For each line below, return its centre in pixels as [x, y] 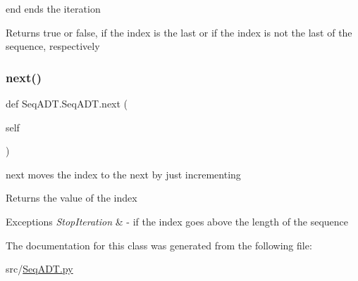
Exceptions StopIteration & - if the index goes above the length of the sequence [177, 221]
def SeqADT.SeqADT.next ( [67, 103]
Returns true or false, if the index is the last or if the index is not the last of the [179, 32]
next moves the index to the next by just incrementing [123, 174]
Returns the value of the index [72, 198]
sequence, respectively [53, 46]
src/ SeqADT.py [39, 269]
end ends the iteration [53, 8]
